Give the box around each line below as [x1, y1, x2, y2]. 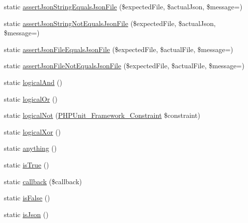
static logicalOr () [4, 93, 58, 104]
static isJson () [4, 209, 49, 219]
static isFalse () [4, 193, 50, 203]
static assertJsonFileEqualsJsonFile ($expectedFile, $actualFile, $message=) [4, 44, 233, 54]
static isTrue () [4, 159, 49, 169]
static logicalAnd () [4, 77, 62, 87]
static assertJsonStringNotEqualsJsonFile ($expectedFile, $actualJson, [4, 18, 216, 28]
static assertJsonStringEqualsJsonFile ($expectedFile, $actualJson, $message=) [4, 1, 243, 11]
